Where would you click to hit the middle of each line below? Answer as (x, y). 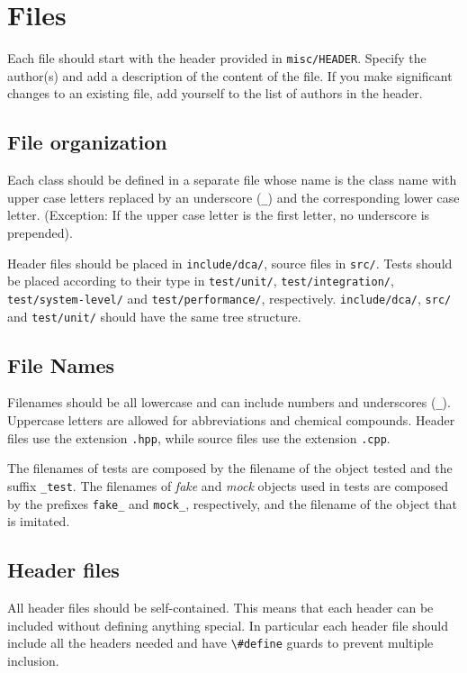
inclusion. (33, 660)
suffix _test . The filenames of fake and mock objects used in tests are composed (228, 485)
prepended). (40, 233)
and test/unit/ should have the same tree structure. (154, 316)
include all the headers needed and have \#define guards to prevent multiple (220, 643)
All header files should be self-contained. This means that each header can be (220, 608)
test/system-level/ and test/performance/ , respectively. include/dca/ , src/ (229, 298)
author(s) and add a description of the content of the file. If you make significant (230, 75)
